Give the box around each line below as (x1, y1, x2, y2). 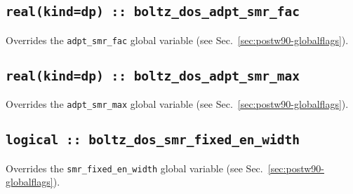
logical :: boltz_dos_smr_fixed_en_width (6, 132, 300, 148)
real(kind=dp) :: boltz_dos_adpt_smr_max (6, 68, 300, 83)
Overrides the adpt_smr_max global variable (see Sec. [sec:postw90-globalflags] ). (6, 97, 349, 111)
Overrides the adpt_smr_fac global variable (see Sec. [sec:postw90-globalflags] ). (6, 32, 349, 47)
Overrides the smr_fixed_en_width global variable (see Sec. (6, 160, 263, 175)
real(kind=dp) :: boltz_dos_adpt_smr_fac (6, 4, 300, 20)
